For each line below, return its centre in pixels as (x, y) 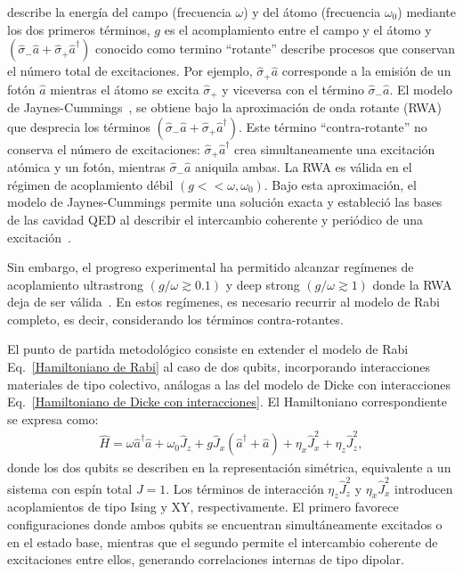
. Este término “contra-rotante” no (333, 126)
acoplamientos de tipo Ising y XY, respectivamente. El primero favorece (203, 507)
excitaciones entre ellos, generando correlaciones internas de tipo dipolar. (206, 559)
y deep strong (263, 284)
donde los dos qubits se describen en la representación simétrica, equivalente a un (229, 467)
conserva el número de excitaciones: (104, 148)
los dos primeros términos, (79, 29)
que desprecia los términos (79, 126)
